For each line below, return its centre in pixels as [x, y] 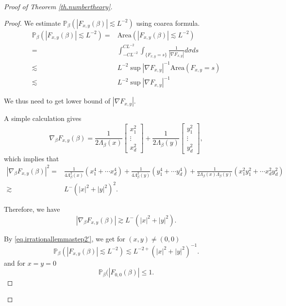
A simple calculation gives [43, 118]
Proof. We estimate [33, 23]
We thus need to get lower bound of [57, 101]
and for [15, 263]
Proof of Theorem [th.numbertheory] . [58, 6]
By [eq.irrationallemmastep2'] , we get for [65, 238]
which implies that [32, 158]
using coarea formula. [168, 23]
